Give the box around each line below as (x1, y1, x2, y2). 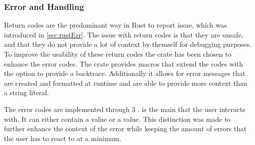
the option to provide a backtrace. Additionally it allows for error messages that (4, 68, 246, 78)
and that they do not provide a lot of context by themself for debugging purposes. (4, 39, 252, 49)
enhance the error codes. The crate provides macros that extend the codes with (4, 58, 243, 69)
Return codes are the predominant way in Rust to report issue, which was (4, 20, 227, 30)
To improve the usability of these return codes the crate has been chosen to (4, 49, 231, 59)
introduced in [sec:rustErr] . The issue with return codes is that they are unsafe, (4, 29, 243, 39)
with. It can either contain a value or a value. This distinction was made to (4, 113, 231, 124)
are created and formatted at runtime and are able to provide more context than (4, 77, 248, 88)
